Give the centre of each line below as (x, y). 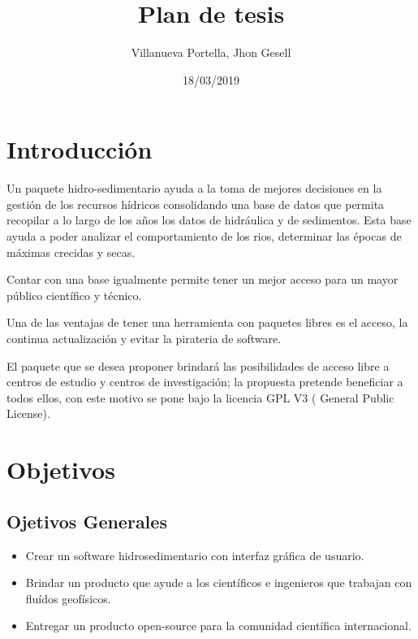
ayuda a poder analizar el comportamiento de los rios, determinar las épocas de (204, 236)
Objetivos (61, 469)
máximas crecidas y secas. (71, 252)
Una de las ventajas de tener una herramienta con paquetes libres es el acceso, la (207, 322)
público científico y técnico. (74, 295)
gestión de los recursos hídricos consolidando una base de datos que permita (196, 204)
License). (28, 413)
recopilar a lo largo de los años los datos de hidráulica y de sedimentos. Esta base (209, 220)
